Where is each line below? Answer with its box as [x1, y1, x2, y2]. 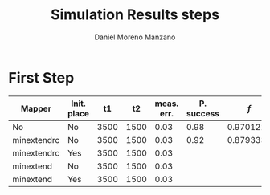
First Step [8, 68, 75, 87]
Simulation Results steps [51, 6, 219, 24]
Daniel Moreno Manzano [94, 32, 176, 42]
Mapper [20, 103, 52, 114]
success [186, 108, 219, 119]
